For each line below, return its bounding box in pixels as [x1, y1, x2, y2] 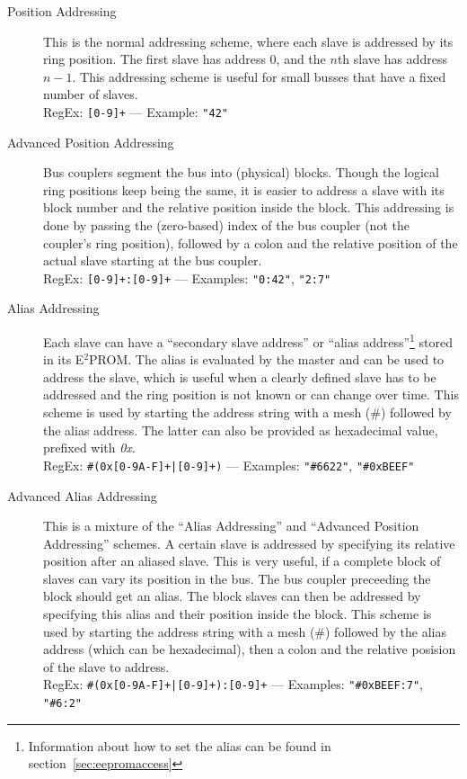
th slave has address [337, 49, 447, 68]
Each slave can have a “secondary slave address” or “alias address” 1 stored [43, 330, 454, 351]
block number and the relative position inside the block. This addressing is [43, 198, 454, 217]
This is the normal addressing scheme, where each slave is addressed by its [43, 31, 454, 50]
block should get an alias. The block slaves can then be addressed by [43, 586, 421, 605]
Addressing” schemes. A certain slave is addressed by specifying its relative [43, 533, 455, 552]
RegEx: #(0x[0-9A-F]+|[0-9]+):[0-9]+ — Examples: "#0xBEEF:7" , [43, 675, 423, 694]
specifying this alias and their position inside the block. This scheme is [43, 604, 432, 623]
